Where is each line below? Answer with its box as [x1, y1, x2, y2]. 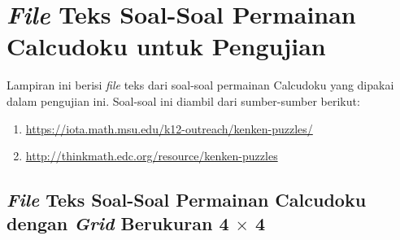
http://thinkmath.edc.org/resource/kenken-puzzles [25, 147, 278, 164]
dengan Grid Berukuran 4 [7, 211, 229, 236]
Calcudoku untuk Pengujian [7, 29, 326, 63]
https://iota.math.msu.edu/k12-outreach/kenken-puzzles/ [25, 120, 313, 137]
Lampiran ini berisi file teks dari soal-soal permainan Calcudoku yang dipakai [7, 76, 394, 94]
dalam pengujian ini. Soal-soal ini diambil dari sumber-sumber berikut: [7, 92, 360, 109]
